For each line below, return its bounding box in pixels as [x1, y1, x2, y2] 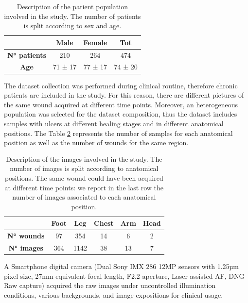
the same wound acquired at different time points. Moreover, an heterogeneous [4, 99, 238, 109]
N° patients [7, 50, 46, 60]
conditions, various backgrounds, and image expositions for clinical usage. [4, 289, 223, 300]
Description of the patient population [17, 1, 128, 11]
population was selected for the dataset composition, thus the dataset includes [4, 109, 237, 119]
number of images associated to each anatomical [12, 192, 156, 202]
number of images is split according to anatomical [10, 163, 159, 173]
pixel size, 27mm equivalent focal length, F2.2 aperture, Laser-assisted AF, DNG [4, 270, 245, 281]
